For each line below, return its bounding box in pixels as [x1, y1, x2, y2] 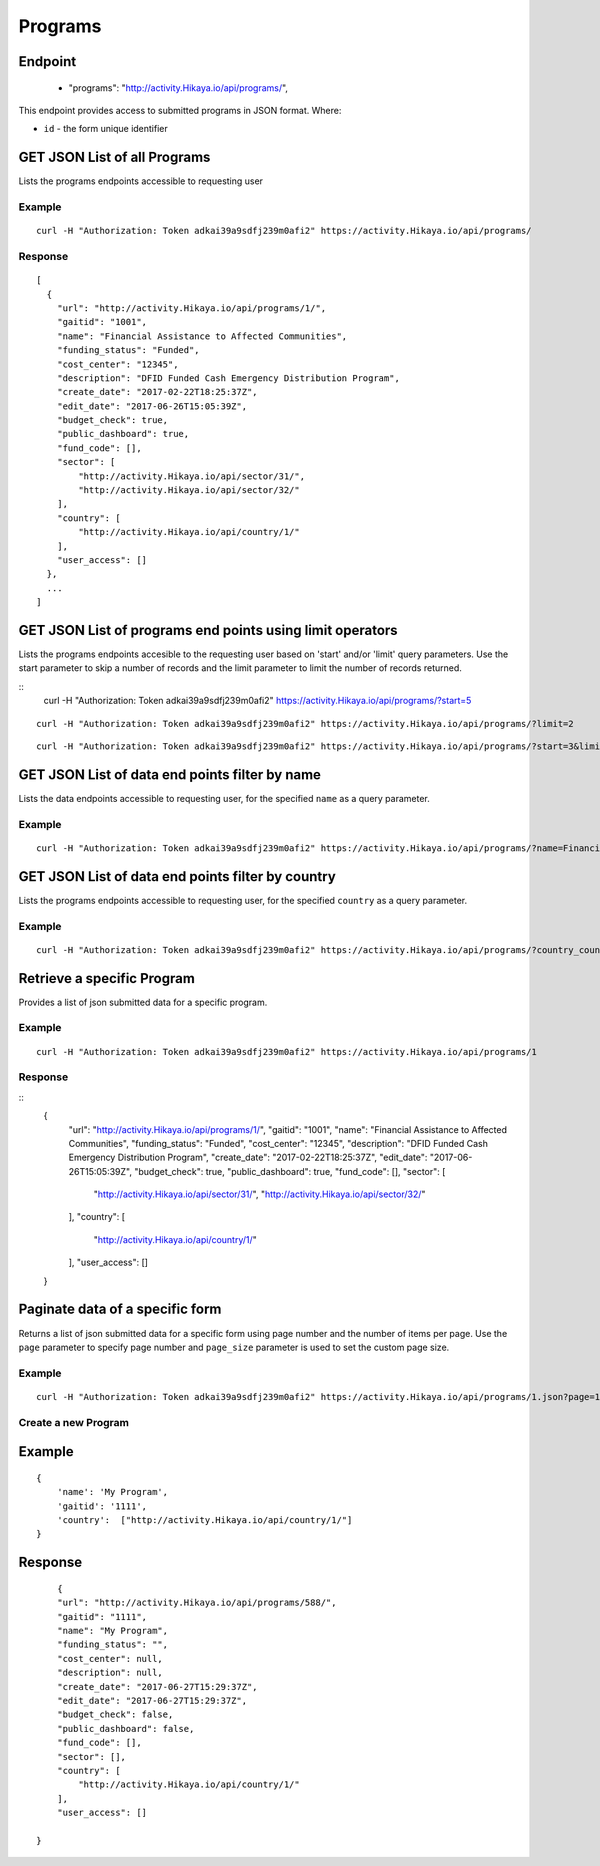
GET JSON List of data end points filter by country [18, 868, 337, 885]
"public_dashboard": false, [56, 1723, 195, 1734]
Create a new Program [18, 1415, 130, 1429]
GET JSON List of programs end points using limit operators [18, 621, 399, 639]
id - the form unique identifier [43, 123, 169, 135]
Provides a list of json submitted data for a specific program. [18, 996, 268, 1008]
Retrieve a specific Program [18, 970, 195, 987]
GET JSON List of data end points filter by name [18, 766, 322, 783]
